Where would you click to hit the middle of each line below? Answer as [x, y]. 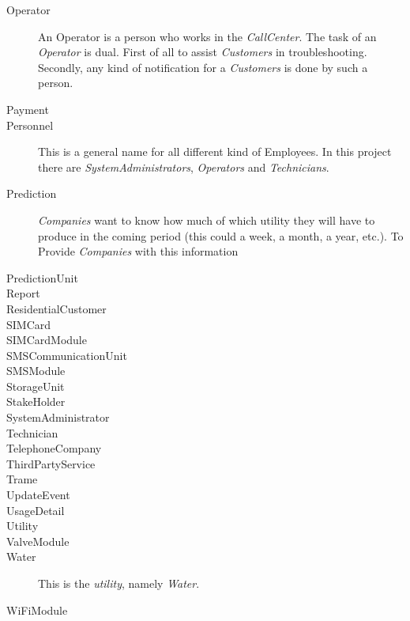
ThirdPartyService [51, 463]
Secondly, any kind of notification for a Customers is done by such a [203, 67]
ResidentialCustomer [56, 308]
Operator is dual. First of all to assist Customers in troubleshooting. [203, 52]
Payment [28, 109]
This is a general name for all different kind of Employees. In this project [215, 151]
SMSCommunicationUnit [67, 355]
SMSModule [36, 371]
